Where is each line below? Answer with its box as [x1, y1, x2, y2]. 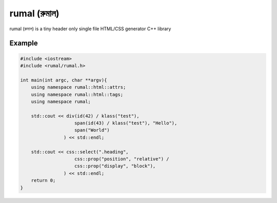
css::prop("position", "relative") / [74, 156, 169, 162]
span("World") [74, 127, 110, 133]
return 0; [31, 177, 56, 184]
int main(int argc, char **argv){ [20, 77, 107, 83]
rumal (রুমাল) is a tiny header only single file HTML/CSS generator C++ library [9, 26, 171, 32]
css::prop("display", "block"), [74, 163, 156, 169]
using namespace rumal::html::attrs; [31, 85, 126, 90]
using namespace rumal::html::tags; [31, 91, 123, 97]
